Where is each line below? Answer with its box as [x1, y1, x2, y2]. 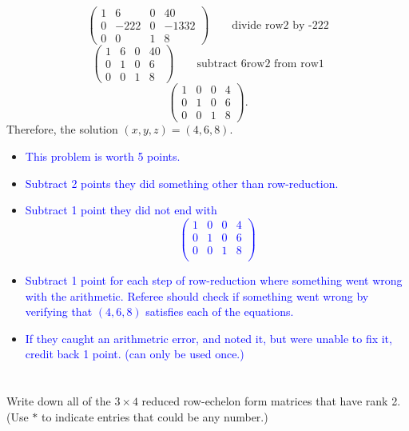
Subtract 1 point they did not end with [25, 202, 217, 218]
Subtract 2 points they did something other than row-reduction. [25, 174, 339, 191]
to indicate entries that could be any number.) [42, 408, 268, 425]
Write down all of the [6, 393, 111, 409]
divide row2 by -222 [232, 19, 329, 31]
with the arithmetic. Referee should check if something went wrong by [25, 287, 369, 304]
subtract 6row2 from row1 [197, 58, 324, 70]
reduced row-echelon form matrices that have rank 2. [141, 393, 401, 409]
